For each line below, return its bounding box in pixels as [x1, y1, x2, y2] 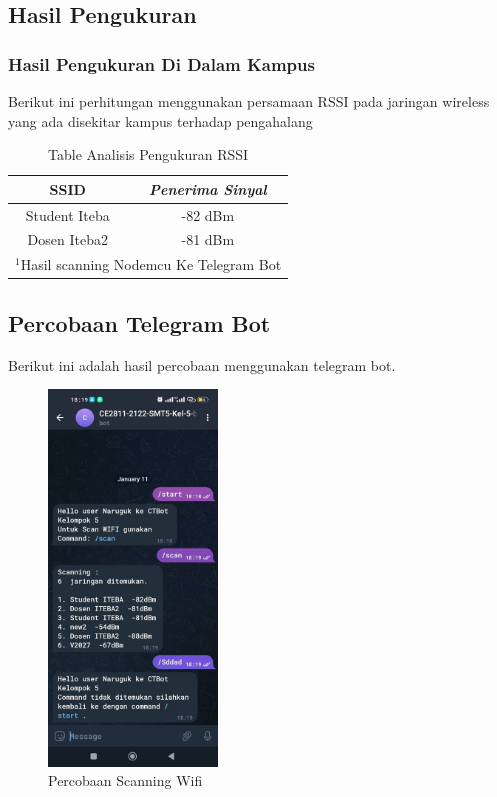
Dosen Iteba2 [27, 229, 108, 250]
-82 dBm [181, 204, 235, 225]
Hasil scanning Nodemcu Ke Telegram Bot [20, 254, 282, 275]
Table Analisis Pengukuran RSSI [48, 144, 249, 165]
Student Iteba [25, 204, 110, 225]
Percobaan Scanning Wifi [48, 770, 203, 791]
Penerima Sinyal [148, 178, 267, 199]
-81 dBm [181, 229, 235, 250]
